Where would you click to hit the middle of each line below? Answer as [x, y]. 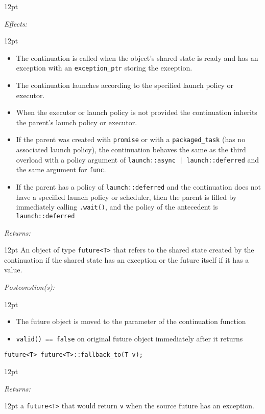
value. [13, 270]
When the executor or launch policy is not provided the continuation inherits [137, 112]
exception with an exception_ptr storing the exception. [104, 68]
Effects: [16, 23]
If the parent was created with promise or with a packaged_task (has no [131, 139]
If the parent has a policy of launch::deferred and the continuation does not [138, 186]
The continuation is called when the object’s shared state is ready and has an [137, 57]
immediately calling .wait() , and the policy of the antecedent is [117, 207]
